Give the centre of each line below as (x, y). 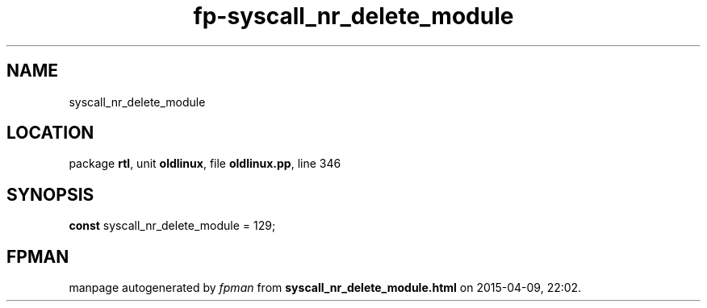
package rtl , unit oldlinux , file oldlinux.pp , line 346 (205, 164)
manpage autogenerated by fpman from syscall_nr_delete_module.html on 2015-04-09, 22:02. (325, 288)
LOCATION (50, 133)
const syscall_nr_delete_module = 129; (172, 226)
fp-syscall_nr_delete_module (353, 16)
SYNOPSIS (50, 194)
